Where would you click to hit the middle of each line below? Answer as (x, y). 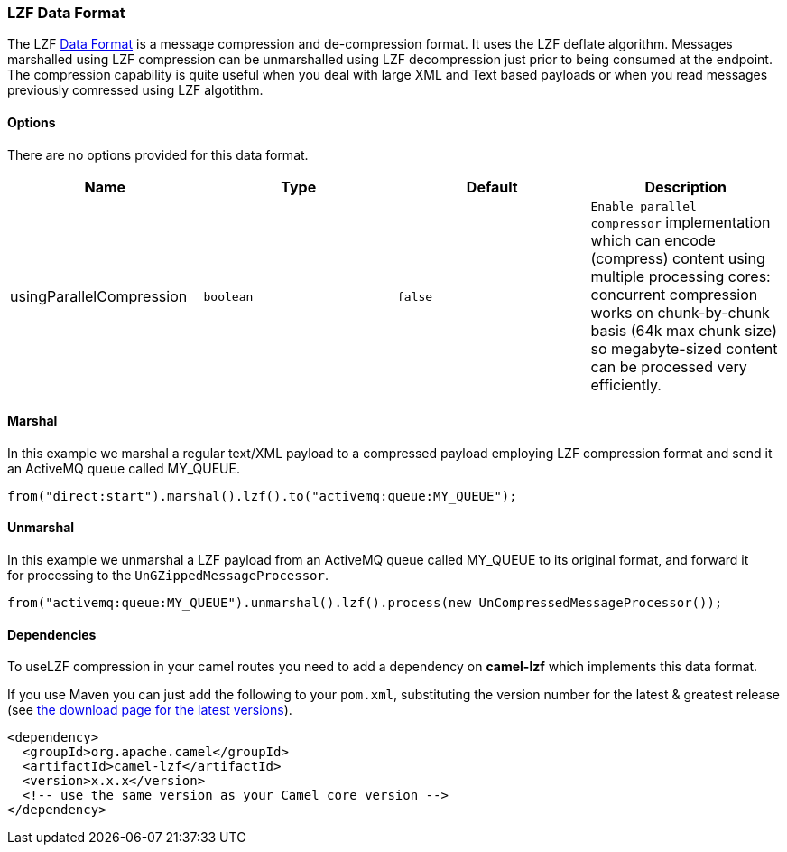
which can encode (653, 240)
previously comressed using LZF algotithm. (135, 90)
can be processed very (669, 366)
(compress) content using (678, 258)
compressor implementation (681, 222)
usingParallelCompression (99, 297)
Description (685, 187)
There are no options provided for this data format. (158, 154)
